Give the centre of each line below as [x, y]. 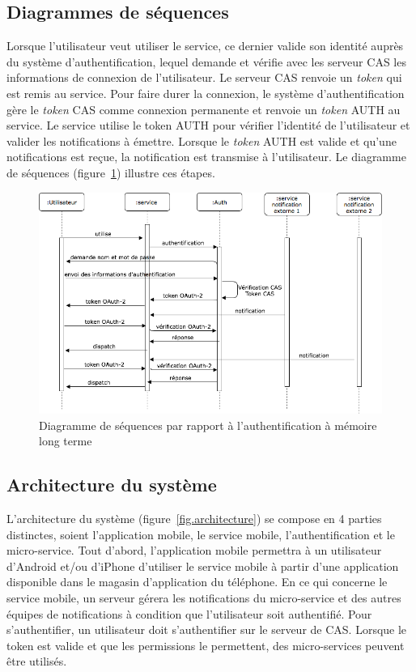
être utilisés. [37, 661]
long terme [66, 441]
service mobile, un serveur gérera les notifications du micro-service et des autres [204, 598]
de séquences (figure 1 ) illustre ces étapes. [111, 172]
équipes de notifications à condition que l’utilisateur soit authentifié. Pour [189, 613]
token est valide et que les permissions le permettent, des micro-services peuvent [206, 645]
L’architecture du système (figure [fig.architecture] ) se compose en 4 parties [194, 519]
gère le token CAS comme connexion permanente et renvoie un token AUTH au [204, 109]
